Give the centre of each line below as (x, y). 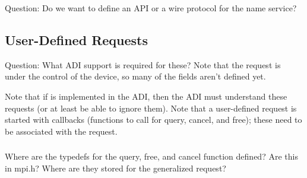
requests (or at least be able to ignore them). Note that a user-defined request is (151, 108)
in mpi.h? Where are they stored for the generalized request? (115, 168)
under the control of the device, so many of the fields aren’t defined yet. (135, 76)
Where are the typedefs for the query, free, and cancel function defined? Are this (151, 156)
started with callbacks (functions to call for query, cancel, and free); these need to (153, 120)
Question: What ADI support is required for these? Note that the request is (143, 64)
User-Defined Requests (77, 39)
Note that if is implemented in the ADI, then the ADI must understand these (146, 96)
